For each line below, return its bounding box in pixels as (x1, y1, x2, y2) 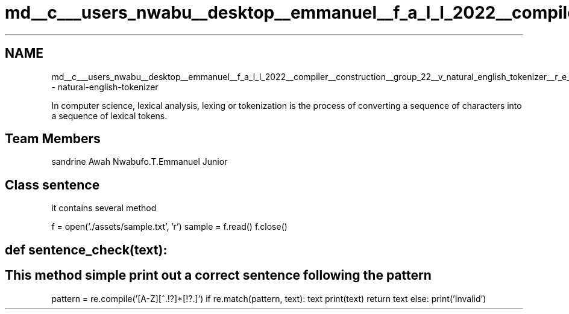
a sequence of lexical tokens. (51, 110, 168, 121)
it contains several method (51, 203, 157, 214)
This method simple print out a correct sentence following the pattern (5, 268, 432, 283)
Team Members (5, 131, 101, 147)
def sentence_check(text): (5, 242, 168, 257)
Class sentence (5, 177, 100, 192)
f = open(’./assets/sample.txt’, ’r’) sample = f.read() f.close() (51, 221, 288, 232)
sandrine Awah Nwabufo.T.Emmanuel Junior (51, 156, 228, 167)
